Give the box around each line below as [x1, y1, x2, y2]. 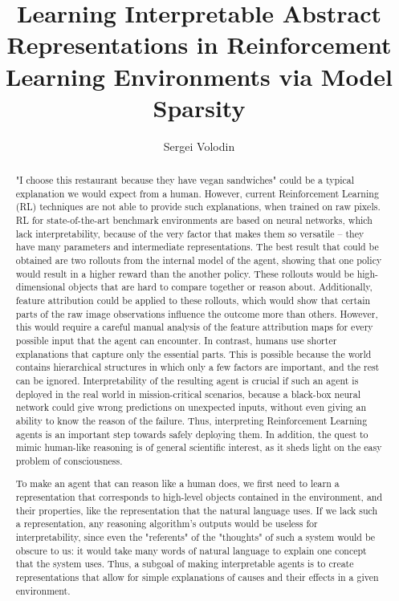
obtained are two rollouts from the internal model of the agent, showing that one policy [15, 254, 382, 267]
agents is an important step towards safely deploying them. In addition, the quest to [15, 427, 368, 441]
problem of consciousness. [15, 453, 123, 467]
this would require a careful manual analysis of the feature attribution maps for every [15, 320, 373, 334]
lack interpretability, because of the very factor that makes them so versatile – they [15, 226, 364, 240]
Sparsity [153, 91, 246, 124]
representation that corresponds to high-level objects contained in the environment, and [15, 490, 383, 504]
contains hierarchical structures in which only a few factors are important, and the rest [15, 360, 380, 374]
